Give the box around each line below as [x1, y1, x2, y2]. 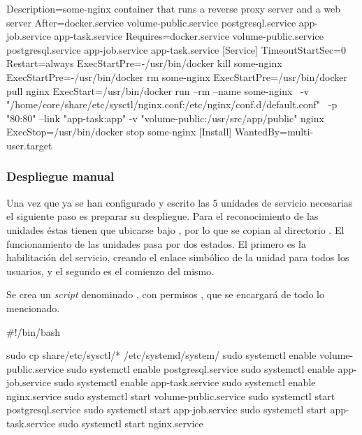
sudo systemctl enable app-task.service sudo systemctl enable [54, 375, 316, 390]
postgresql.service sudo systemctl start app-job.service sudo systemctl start [6, 402, 327, 417]
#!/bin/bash [6, 324, 61, 339]
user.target [6, 138, 52, 152]
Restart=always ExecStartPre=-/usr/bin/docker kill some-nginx [6, 56, 282, 71]
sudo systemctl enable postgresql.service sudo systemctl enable [66, 361, 335, 376]
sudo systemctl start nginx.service [58, 416, 203, 431]
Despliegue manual [6, 168, 115, 185]
